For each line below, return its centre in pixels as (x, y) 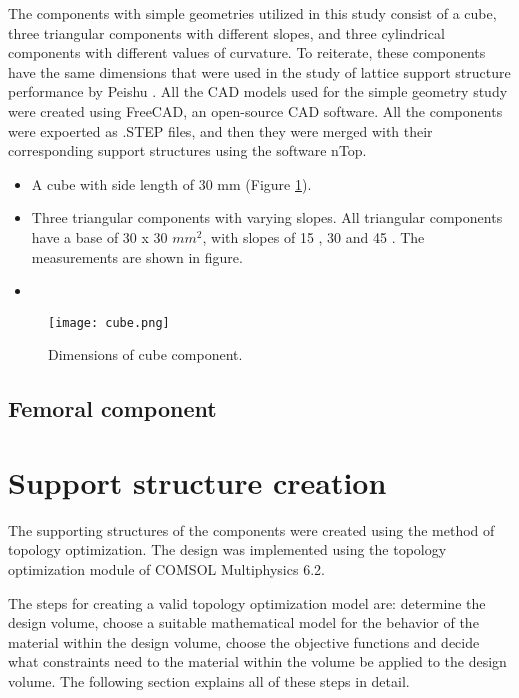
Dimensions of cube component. (145, 354)
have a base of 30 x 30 (99, 236)
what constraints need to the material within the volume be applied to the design (257, 661)
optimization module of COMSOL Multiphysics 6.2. (166, 569)
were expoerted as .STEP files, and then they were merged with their (220, 130)
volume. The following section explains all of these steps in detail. (209, 681)
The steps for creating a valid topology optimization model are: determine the (247, 602)
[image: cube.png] (109, 322)
